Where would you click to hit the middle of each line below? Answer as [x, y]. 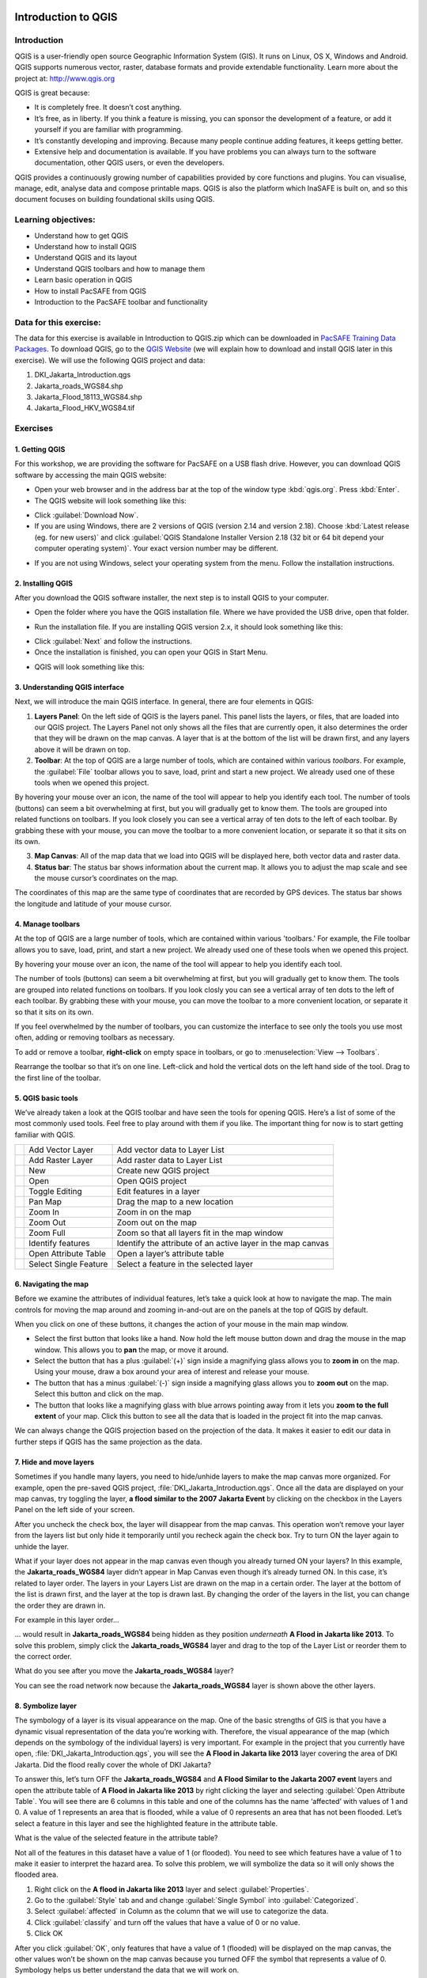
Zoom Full [47, 1233]
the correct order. [43, 1657]
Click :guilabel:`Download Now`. [86, 515]
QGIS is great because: [52, 93]
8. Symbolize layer [46, 1706]
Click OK [49, 1934]
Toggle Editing [55, 1192]
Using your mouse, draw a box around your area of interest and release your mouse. [172, 1372]
